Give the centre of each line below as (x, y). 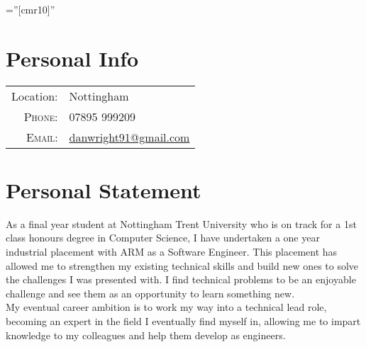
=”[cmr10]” (30, 9)
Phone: (41, 116)
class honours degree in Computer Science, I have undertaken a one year (163, 238)
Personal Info (72, 58)
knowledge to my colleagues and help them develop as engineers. (146, 335)
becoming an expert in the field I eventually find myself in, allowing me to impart (183, 321)
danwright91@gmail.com (129, 137)
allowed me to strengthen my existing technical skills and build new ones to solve (182, 265)
